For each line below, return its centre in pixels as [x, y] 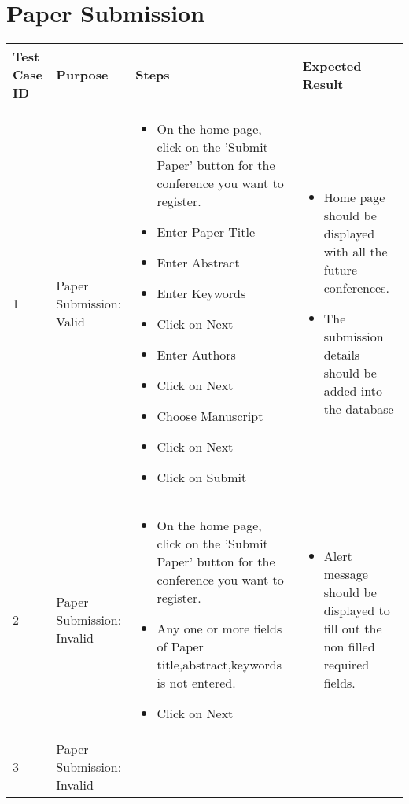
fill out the [353, 629]
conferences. [356, 288]
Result [323, 83]
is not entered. [196, 683]
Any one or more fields [219, 629]
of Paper [180, 647]
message [346, 574]
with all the [356, 252]
